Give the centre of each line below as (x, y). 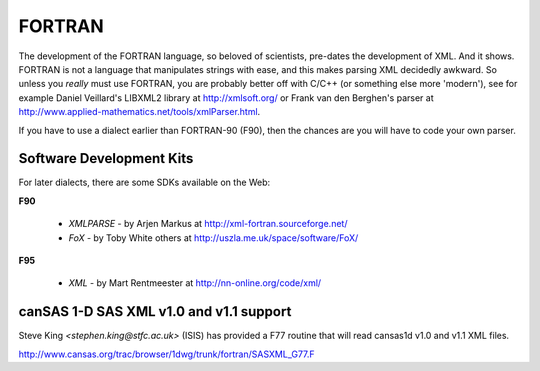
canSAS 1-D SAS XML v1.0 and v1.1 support (155, 311)
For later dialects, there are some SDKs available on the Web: (144, 182)
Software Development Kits (106, 158)
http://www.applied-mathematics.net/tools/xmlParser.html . (139, 112)
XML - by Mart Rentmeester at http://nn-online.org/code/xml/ (195, 283)
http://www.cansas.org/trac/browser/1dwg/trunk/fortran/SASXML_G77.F (166, 354)
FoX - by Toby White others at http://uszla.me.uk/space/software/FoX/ (213, 237)
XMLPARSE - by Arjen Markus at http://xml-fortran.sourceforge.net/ (208, 224)
